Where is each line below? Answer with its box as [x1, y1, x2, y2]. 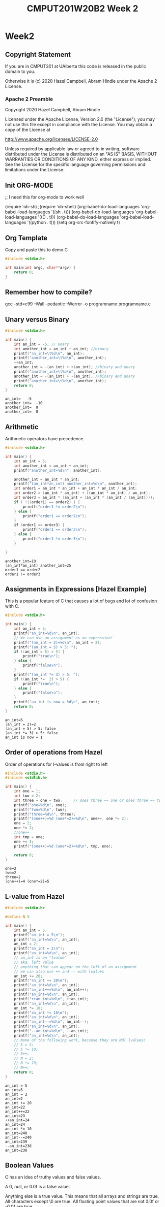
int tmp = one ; [14, 834, 45, 840]
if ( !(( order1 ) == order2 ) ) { [14, 499, 80, 505]
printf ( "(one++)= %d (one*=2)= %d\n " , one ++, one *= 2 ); [14, 816, 129, 821]
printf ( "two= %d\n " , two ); [14, 807, 67, 812]
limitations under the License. [5, 167, 65, 173]
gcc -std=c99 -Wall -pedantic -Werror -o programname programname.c [5, 301, 151, 307]
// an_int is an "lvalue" [14, 955, 67, 960]
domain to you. [5, 68, 35, 74]
